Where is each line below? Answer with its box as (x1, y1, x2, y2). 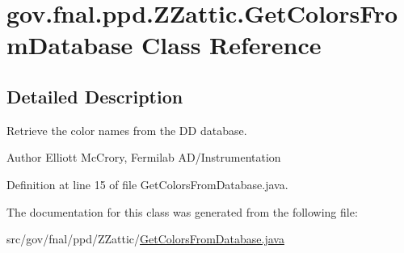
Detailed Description (6, 83, 183, 108)
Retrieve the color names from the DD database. (6, 121, 247, 138)
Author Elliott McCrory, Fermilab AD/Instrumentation (6, 149, 281, 166)
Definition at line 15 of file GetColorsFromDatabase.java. (6, 175, 288, 192)
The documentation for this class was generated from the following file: (6, 203, 358, 220)
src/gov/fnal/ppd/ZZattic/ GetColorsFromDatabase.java (6, 230, 284, 247)
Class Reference (141, 28, 322, 61)
